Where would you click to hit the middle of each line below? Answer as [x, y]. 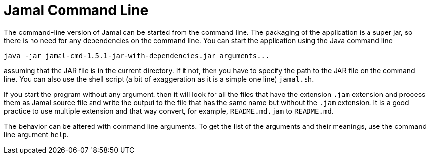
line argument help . [36, 134]
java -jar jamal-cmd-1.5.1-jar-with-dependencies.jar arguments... [137, 55]
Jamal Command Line [76, 10]
